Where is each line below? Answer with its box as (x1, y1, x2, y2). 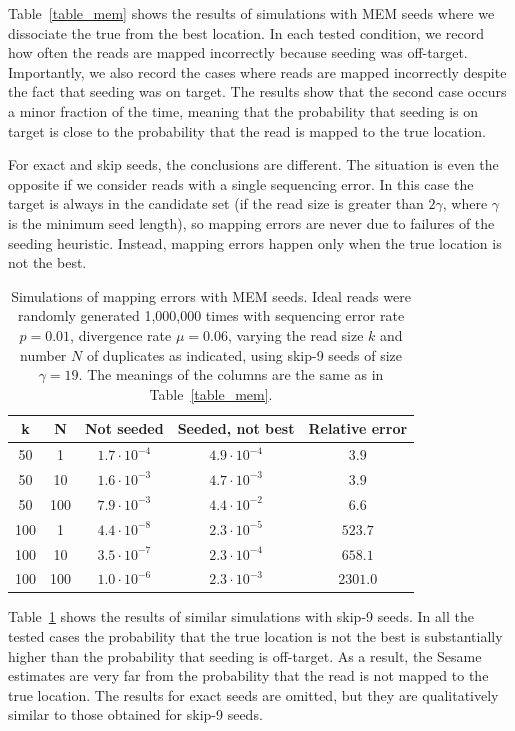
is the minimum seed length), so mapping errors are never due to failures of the (8, 212, 495, 233)
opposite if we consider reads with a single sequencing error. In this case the (8, 173, 474, 194)
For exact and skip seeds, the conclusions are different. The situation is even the (8, 154, 499, 175)
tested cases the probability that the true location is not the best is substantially (8, 626, 503, 647)
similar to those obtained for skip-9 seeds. (8, 704, 263, 725)
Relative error (308, 418, 408, 439)
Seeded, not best (177, 418, 295, 439)
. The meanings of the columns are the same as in (78, 364, 384, 385)
